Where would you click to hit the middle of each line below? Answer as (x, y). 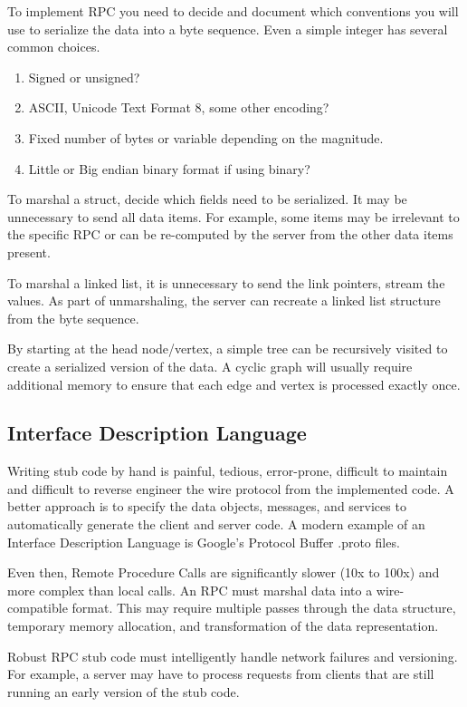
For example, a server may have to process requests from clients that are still (221, 674)
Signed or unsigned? (84, 77)
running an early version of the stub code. (124, 691)
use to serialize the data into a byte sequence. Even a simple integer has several (228, 29)
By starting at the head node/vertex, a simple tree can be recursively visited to (228, 349)
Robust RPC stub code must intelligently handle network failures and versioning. (233, 656)
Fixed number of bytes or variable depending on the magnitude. (206, 137)
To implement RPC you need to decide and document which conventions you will (233, 11)
